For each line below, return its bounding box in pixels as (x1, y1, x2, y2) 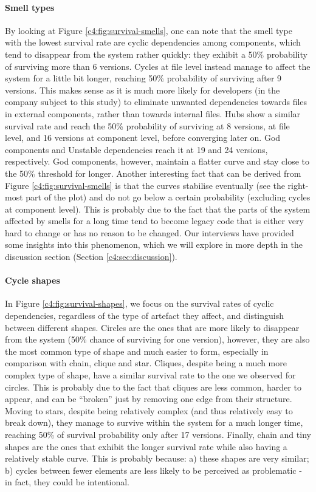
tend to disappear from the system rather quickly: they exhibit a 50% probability (5, 47, 307, 60)
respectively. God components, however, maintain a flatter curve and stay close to (5, 155, 310, 168)
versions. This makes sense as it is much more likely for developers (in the (5, 83, 280, 96)
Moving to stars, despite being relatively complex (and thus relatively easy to (5, 404, 293, 417)
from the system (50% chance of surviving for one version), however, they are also (5, 333, 310, 346)
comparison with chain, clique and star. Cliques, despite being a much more (5, 357, 287, 369)
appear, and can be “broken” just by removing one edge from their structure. (5, 392, 292, 405)
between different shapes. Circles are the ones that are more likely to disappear (5, 321, 300, 333)
